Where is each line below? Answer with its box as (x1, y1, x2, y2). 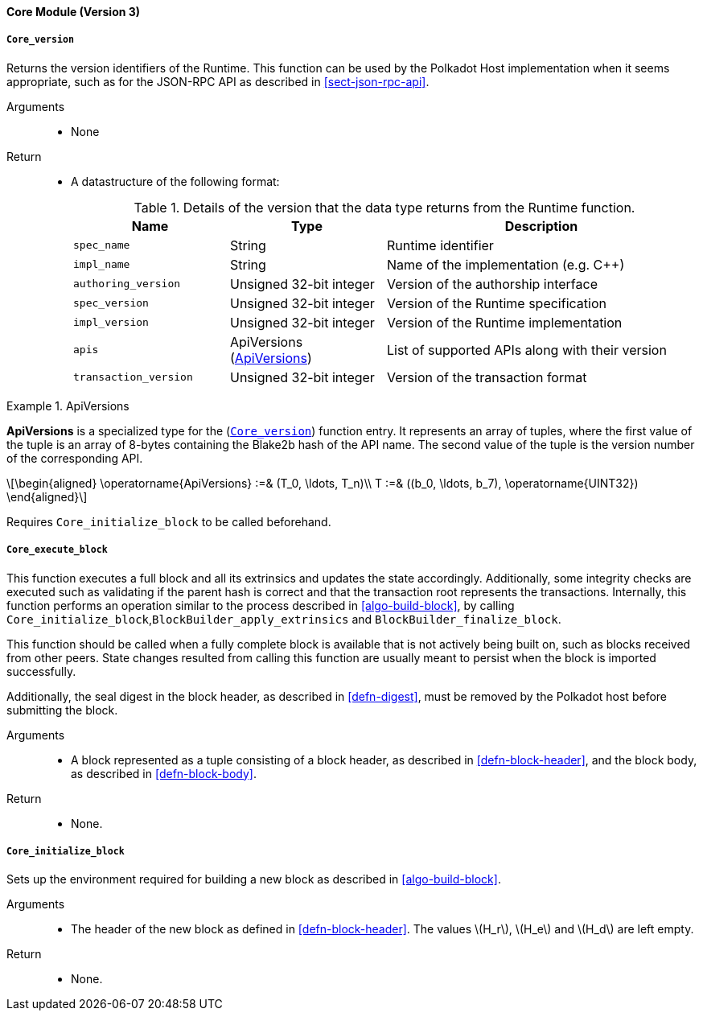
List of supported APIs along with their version (387, 341, 667, 358)
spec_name (73, 239, 130, 252)
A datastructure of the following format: (71, 174, 280, 188)
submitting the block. (6, 702, 118, 717)
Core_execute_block (6, 544, 108, 556)
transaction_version (73, 371, 193, 384)
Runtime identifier (387, 237, 494, 253)
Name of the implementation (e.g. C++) (387, 256, 625, 273)
